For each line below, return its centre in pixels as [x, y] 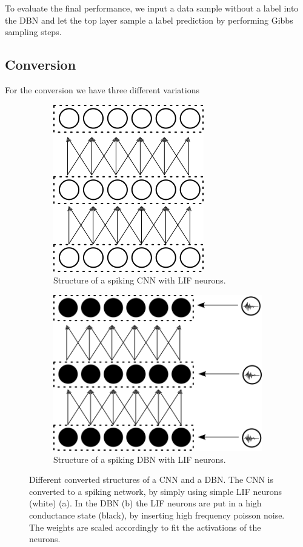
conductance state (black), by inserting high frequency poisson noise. [157, 515]
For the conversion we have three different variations [102, 89]
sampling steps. [33, 32]
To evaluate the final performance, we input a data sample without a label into [152, 8]
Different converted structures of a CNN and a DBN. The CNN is [151, 479]
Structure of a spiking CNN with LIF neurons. [140, 280]
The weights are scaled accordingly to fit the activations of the [145, 527]
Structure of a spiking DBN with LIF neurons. [140, 459]
